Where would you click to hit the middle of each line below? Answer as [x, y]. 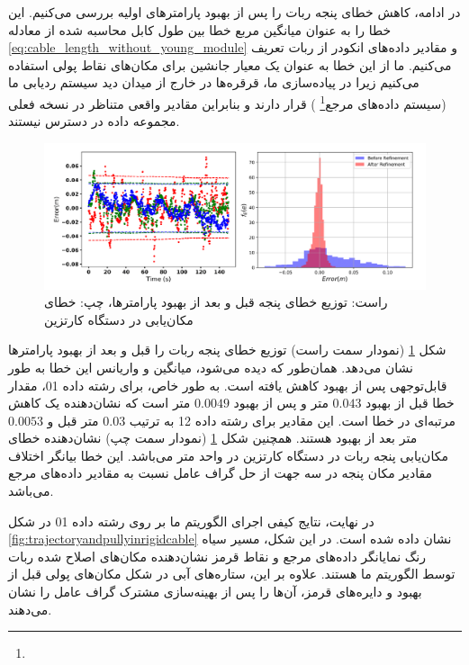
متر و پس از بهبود [281, 403]
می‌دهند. [30, 609]
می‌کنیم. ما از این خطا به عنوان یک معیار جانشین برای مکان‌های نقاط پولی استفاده [230, 64]
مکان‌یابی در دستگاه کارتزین [119, 319]
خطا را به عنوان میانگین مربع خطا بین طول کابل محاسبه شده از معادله [200, 29]
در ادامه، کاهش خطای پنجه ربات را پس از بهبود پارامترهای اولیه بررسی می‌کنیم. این [234, 12]
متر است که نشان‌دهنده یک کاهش [99, 403]
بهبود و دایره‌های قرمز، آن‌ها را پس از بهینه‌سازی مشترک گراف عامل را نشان [215, 592]
